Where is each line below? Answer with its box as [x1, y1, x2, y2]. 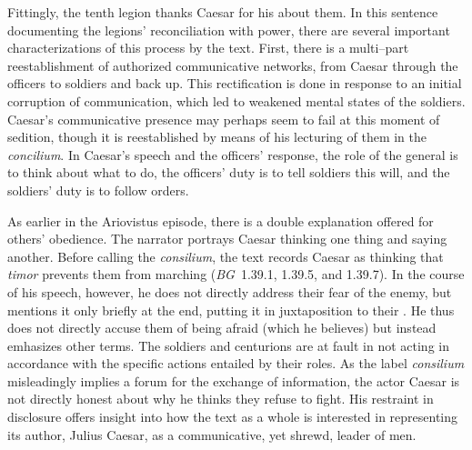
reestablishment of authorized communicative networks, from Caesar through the [7, 55, 458, 75]
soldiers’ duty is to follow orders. [7, 180, 189, 199]
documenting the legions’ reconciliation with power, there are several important [7, 20, 450, 39]
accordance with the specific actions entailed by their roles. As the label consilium [7, 354, 465, 373]
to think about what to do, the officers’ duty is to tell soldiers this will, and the [7, 163, 450, 182]
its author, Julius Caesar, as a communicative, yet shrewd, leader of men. [7, 425, 417, 444]
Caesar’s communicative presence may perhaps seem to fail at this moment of [7, 109, 440, 128]
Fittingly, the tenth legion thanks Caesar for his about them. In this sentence [7, 3, 438, 21]
